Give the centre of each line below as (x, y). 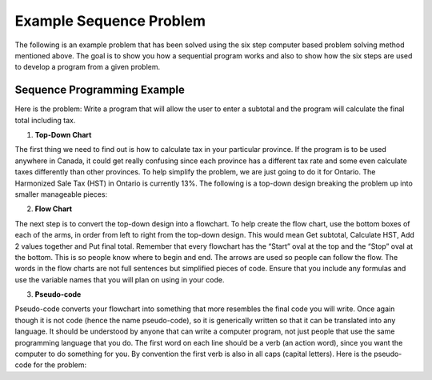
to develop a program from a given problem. (87, 67)
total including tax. (45, 120)
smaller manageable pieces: (61, 194)
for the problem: (60, 365)
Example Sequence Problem (110, 21)
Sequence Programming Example (100, 90)
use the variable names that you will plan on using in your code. (120, 279)
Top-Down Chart (63, 135)
